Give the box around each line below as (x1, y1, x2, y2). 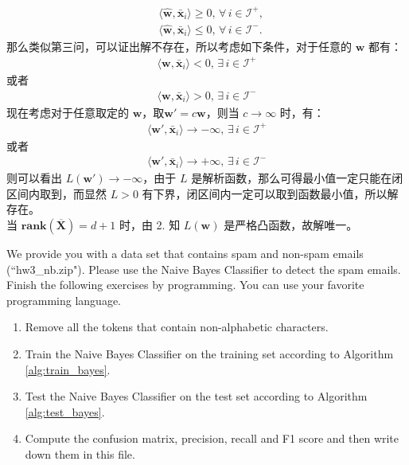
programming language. (6, 291, 121, 308)
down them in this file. (25, 446, 135, 462)
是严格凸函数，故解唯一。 (224, 217, 358, 233)
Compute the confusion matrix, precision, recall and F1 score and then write (25, 430, 399, 447)
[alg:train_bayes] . (25, 361, 111, 377)
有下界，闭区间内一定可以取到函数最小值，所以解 (142, 185, 399, 201)
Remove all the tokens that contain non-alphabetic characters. (25, 318, 329, 335)
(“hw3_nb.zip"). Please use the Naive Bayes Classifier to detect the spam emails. (6, 260, 401, 277)
